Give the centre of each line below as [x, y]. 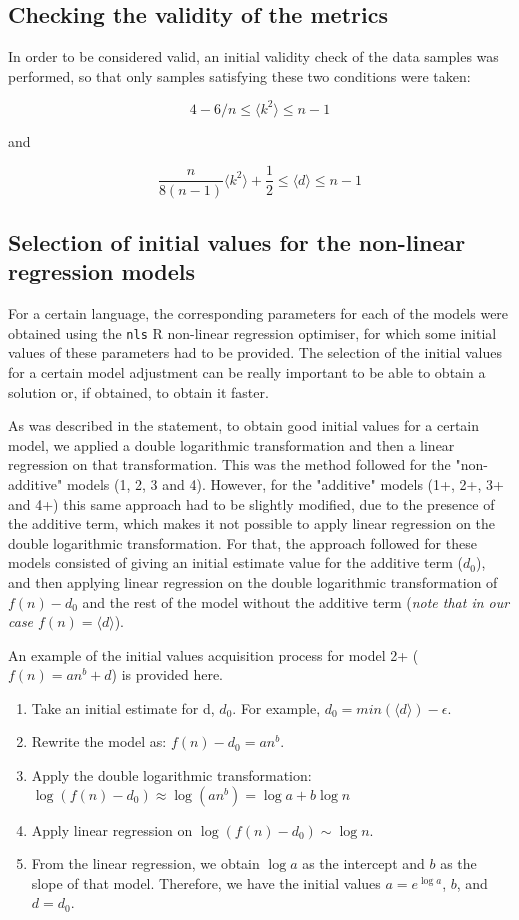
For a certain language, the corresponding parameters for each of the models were [258, 313]
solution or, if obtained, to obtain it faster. [138, 391]
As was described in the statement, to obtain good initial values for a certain [244, 425]
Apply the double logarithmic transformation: [171, 775]
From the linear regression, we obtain [145, 863]
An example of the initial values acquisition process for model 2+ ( [213, 654]
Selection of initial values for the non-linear [237, 241]
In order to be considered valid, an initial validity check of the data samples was [253, 56]
